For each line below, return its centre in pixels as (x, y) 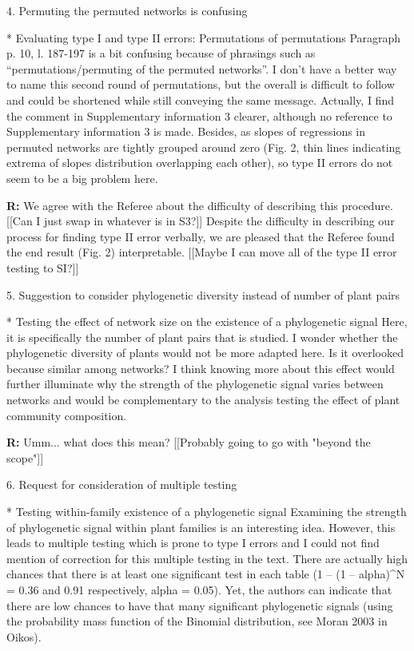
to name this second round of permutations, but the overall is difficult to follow (201, 84)
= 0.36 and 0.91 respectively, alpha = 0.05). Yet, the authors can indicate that (199, 589)
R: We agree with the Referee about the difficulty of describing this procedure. (200, 205)
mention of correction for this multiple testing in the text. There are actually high (207, 558)
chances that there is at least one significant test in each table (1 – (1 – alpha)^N (206, 574)
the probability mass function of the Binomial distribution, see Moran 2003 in (197, 621)
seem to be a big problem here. (82, 178)
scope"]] (25, 457)
